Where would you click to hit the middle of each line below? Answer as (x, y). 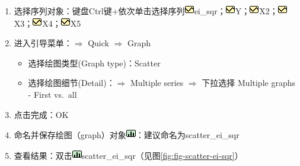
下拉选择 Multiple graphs (248, 83)
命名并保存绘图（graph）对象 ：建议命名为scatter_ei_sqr (127, 135)
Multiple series (157, 83)
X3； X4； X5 (47, 23)
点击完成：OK (41, 114)
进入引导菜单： (43, 43)
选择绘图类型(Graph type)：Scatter (94, 63)
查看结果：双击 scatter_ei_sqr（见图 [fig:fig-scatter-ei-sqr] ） (128, 155)
